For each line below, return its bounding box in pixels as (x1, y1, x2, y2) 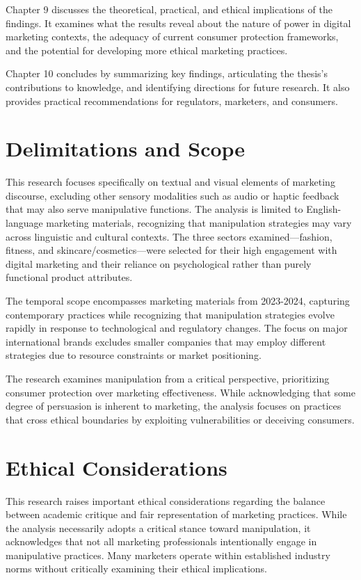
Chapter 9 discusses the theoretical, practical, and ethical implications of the (6, 2, 332, 16)
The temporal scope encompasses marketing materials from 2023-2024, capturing (6, 293, 350, 308)
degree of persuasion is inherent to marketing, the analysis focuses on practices (6, 398, 342, 413)
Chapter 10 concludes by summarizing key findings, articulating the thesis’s (6, 66, 328, 81)
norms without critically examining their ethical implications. (6, 561, 267, 576)
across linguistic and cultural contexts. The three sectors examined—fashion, (6, 229, 332, 243)
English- (306, 202, 342, 216)
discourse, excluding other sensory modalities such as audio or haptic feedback (6, 188, 339, 202)
